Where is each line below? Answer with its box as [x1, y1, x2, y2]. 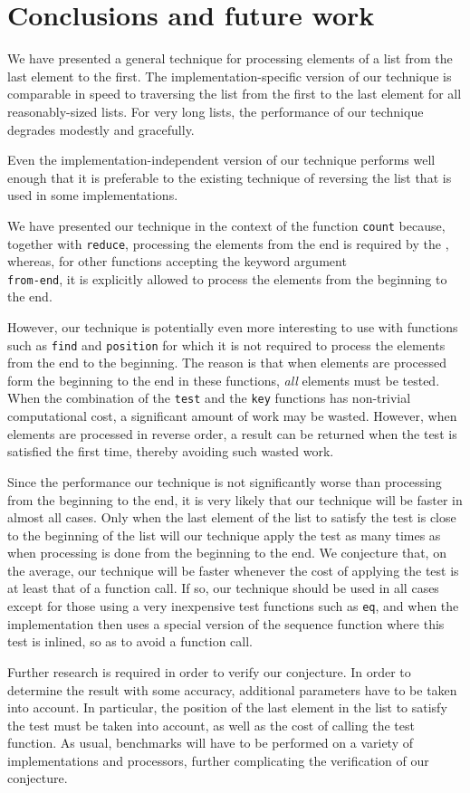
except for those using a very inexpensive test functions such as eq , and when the [7, 597, 459, 616]
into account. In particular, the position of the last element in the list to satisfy [7, 698, 447, 717]
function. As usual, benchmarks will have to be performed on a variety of [7, 733, 414, 752]
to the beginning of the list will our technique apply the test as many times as [7, 525, 441, 544]
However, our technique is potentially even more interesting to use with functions [7, 318, 458, 337]
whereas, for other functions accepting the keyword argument [7, 252, 347, 271]
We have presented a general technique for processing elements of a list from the [7, 49, 453, 68]
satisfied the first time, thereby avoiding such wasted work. [7, 442, 334, 461]
